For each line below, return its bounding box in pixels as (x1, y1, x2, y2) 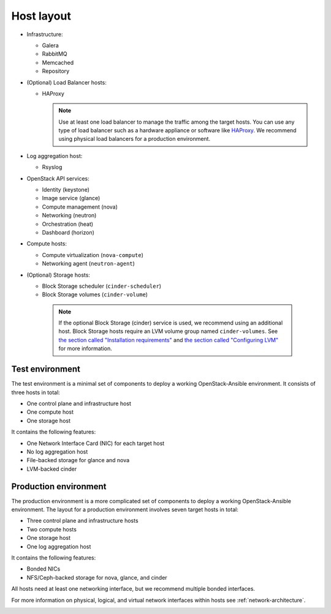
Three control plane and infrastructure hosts (26, 517, 139, 525)
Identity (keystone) (42, 186, 90, 193)
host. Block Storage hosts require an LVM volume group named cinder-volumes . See (58, 328, 278, 335)
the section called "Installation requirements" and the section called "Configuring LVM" (58, 336, 279, 343)
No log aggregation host (26, 447, 88, 455)
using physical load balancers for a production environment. (58, 135, 211, 143)
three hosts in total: (11, 389, 61, 396)
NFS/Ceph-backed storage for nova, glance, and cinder (26, 574, 168, 581)
